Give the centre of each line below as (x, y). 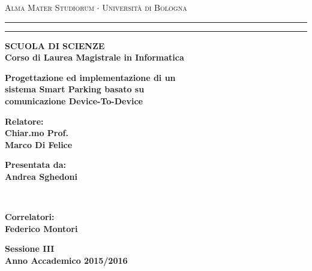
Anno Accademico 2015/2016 (66, 260)
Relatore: (24, 121)
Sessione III (30, 249)
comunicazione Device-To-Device (74, 100)
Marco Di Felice (39, 144)
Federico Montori (41, 228)
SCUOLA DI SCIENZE (55, 45)
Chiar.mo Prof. (37, 133)
